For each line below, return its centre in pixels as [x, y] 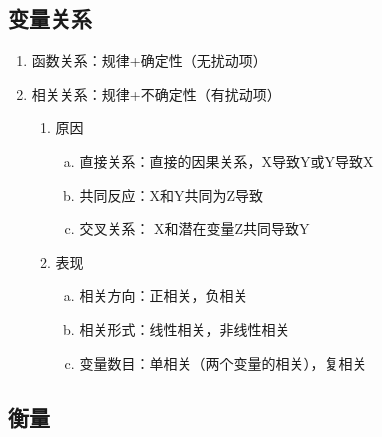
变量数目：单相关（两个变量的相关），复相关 [223, 362]
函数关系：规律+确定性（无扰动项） [149, 60]
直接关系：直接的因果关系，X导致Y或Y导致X [226, 160]
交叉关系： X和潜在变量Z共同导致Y [194, 228]
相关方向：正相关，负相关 [163, 295]
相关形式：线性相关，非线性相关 [184, 328]
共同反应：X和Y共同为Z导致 [171, 194]
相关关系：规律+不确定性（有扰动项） [156, 93]
